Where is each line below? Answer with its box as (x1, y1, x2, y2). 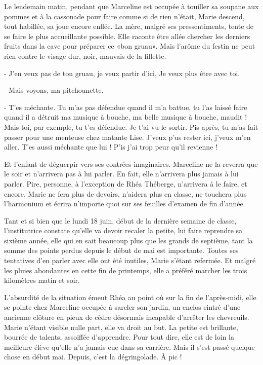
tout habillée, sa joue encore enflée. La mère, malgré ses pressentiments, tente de (4, 21, 254, 31)
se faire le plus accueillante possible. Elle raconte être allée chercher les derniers (4, 30, 250, 41)
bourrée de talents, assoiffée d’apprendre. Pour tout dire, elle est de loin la (4, 332, 234, 342)
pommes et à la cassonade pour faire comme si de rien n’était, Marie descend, (4, 11, 245, 21)
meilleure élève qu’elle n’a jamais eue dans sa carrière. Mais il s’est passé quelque (4, 341, 255, 352)
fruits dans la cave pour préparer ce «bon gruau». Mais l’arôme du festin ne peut (4, 41, 255, 51)
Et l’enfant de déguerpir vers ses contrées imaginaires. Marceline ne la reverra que (4, 158, 258, 169)
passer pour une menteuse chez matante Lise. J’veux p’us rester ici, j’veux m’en (4, 131, 251, 142)
